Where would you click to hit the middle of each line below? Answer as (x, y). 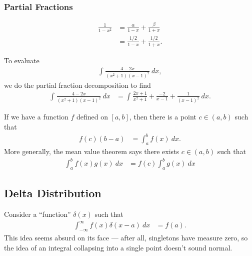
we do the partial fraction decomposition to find (77, 85)
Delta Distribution (53, 193)
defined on (92, 117)
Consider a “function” (37, 214)
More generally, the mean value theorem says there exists (92, 151)
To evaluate (22, 60)
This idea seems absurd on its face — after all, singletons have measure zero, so (126, 237)
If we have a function (36, 117)
